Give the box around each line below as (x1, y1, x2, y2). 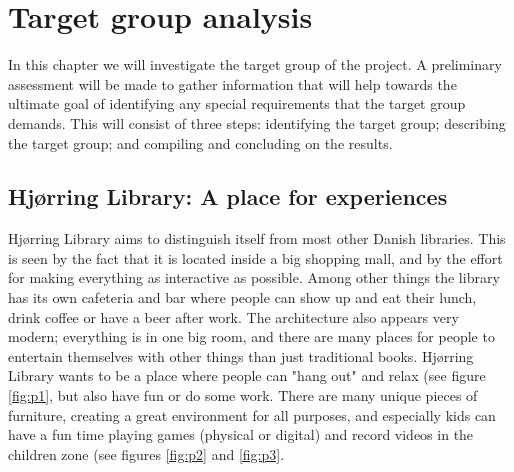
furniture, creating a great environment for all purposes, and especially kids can (8, 404, 496, 425)
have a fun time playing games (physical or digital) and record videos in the (8, 424, 474, 445)
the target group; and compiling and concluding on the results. (8, 132, 393, 153)
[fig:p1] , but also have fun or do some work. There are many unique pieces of (8, 385, 478, 406)
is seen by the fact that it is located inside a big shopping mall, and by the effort (8, 247, 503, 268)
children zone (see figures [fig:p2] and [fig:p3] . (8, 443, 285, 464)
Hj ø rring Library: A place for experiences (8, 181, 448, 212)
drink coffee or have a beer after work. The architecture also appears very (8, 306, 459, 327)
